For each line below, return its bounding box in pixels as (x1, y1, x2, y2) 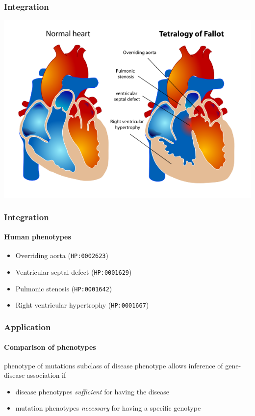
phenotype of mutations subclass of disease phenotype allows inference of (4, 360, 223, 370)
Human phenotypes (4, 232, 71, 242)
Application (4, 320, 51, 333)
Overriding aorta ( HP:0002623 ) (15, 250, 108, 260)
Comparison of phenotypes (4, 341, 96, 352)
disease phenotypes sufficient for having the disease (15, 386, 169, 396)
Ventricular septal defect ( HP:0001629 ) (15, 267, 132, 277)
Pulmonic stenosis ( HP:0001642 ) (15, 283, 112, 293)
